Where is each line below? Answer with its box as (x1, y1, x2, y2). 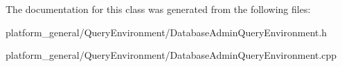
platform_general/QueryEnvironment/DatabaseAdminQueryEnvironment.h (6, 25, 327, 39)
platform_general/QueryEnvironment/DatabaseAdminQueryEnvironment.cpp (6, 48, 337, 62)
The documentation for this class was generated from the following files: (6, 2, 311, 16)
